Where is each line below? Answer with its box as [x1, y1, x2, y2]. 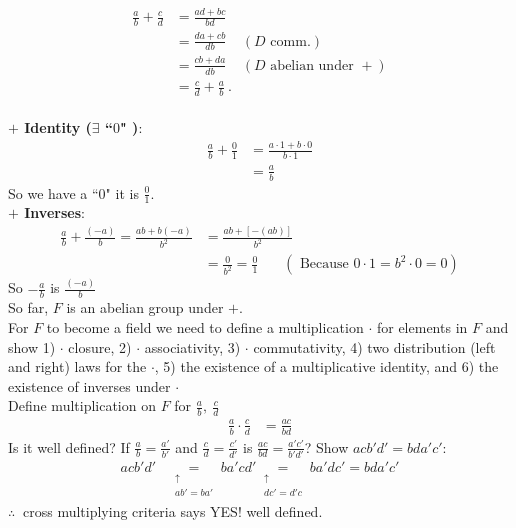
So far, [8, 297, 49, 318]
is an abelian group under [66, 297, 224, 318]
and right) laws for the [8, 356, 147, 377]
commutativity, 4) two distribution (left [253, 336, 496, 357]
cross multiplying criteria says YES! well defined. [22, 500, 323, 521]
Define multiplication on [8, 395, 156, 416]
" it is [105, 182, 139, 203]
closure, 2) [68, 336, 132, 357]
